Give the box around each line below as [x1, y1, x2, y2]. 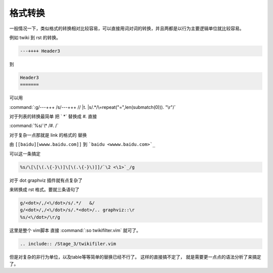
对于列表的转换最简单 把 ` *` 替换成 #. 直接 [9, 113, 97, 120]
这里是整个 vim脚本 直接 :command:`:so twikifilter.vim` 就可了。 [9, 227, 141, 233]
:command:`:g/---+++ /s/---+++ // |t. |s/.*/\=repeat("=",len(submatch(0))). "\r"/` [9, 104, 176, 110]
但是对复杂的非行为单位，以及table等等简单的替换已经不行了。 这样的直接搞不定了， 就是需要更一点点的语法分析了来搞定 [9, 254, 261, 260]
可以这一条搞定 [9, 150, 40, 157]
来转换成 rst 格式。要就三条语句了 [9, 186, 80, 192]
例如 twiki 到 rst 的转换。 [9, 34, 61, 41]
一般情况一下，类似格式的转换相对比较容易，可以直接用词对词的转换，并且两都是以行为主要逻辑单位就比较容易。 [9, 25, 244, 31]
